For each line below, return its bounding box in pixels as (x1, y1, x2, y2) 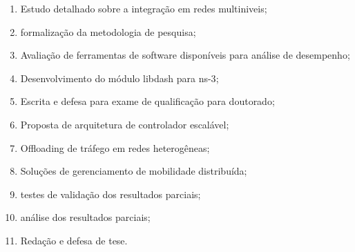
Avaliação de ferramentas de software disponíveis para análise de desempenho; (20, 48, 350, 62)
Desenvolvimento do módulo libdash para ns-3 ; (20, 70, 219, 85)
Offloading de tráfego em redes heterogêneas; (20, 140, 210, 155)
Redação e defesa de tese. (20, 233, 128, 247)
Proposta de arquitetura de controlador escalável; (20, 117, 229, 131)
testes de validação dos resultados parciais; (20, 186, 201, 201)
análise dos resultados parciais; (20, 210, 151, 224)
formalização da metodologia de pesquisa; (20, 24, 196, 39)
